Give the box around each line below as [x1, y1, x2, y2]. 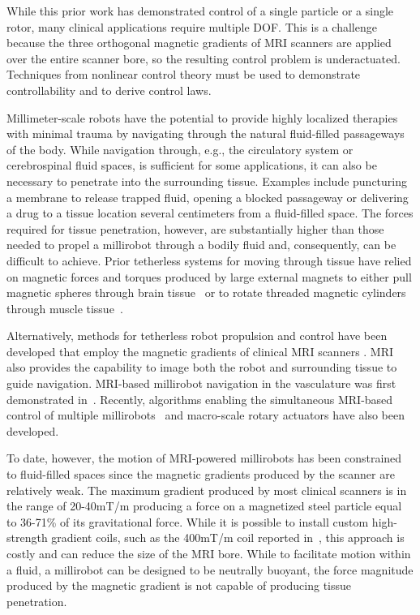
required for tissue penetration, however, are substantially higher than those [6, 220, 384, 237]
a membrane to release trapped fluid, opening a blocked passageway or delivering [6, 188, 409, 205]
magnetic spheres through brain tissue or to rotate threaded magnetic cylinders [6, 284, 406, 301]
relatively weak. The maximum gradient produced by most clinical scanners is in [6, 481, 407, 498]
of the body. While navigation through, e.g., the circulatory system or [6, 140, 354, 157]
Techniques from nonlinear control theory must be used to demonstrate [6, 66, 361, 83]
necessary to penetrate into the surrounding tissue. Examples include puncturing [6, 172, 408, 189]
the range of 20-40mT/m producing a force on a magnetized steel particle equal [6, 497, 402, 514]
